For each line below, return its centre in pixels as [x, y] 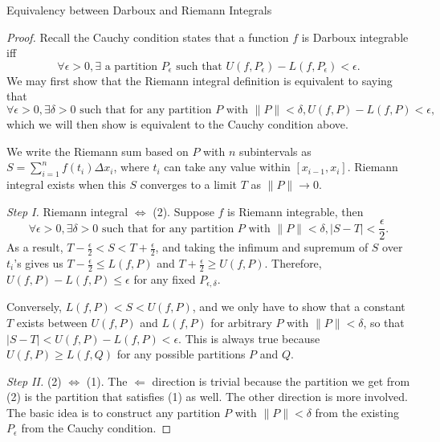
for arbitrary [241, 322]
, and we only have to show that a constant [299, 307]
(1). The [107, 381]
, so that [384, 322]
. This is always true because [249, 338]
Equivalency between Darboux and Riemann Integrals [139, 10]
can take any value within [227, 167]
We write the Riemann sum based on [98, 151]
